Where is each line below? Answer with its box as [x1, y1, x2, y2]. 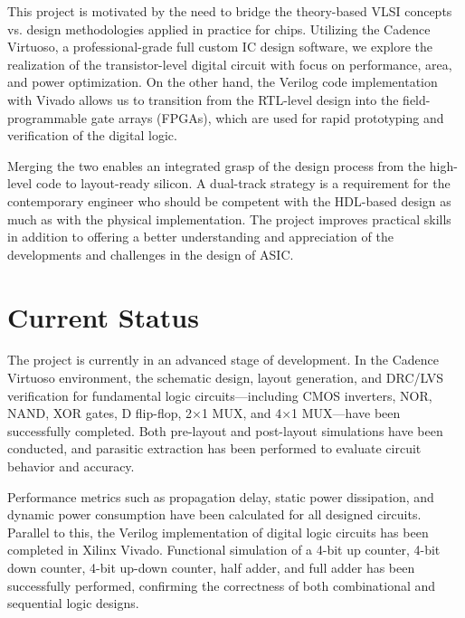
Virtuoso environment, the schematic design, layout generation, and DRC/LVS [7, 368, 443, 387]
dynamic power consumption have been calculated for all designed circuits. [7, 505, 422, 524]
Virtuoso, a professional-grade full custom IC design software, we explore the [7, 37, 433, 56]
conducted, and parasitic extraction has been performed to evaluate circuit [7, 439, 422, 458]
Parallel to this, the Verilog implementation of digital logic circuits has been [7, 522, 429, 541]
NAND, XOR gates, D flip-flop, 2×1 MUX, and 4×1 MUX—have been [7, 404, 401, 423]
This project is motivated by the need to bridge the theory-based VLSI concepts [7, 2, 452, 20]
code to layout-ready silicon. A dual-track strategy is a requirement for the [35, 174, 451, 193]
